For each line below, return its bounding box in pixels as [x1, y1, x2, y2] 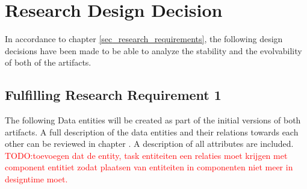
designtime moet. [5, 173, 68, 185]
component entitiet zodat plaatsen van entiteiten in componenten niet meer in [5, 161, 293, 173]
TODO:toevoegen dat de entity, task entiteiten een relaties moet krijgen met [5, 149, 288, 161]
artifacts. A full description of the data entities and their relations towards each [5, 125, 299, 138]
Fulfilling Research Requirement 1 [5, 85, 222, 104]
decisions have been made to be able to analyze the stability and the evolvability [5, 44, 302, 57]
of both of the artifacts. [5, 56, 91, 69]
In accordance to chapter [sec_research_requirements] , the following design [5, 33, 283, 45]
